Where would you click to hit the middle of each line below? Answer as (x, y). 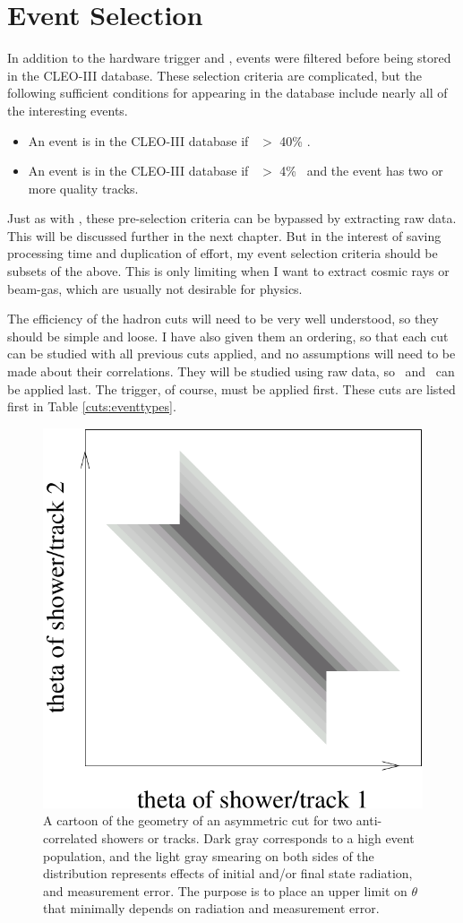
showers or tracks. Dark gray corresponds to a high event (258, 838)
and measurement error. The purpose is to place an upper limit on (225, 890)
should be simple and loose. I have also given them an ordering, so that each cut (228, 336)
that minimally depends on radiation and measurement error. (211, 908)
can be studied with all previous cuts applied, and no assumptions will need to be (231, 354)
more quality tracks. (83, 188)
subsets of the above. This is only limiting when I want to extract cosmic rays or (228, 271)
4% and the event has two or (361, 171)
